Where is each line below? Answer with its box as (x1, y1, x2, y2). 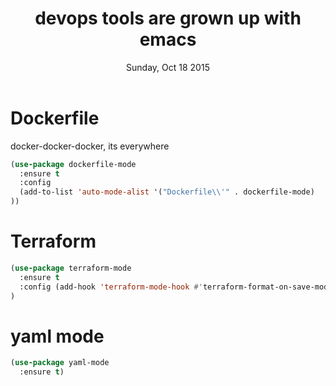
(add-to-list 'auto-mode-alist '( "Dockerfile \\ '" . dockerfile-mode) (19, 187, 315, 197)
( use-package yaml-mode (10, 358, 110, 368)
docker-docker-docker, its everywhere (10, 140, 170, 152)
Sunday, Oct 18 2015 (126, 61, 210, 73)
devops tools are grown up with (34, 7, 302, 30)
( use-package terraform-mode (10, 263, 132, 273)
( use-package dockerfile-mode (10, 159, 137, 169)
